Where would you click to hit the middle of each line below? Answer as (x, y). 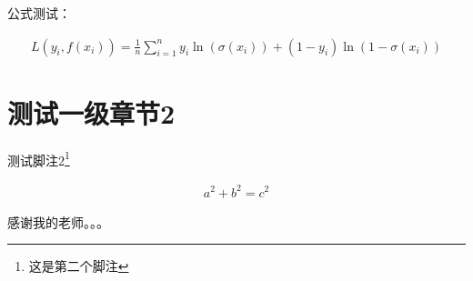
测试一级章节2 (91, 112)
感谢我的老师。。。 (58, 221)
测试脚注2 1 (39, 158)
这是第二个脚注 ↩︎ (79, 266)
